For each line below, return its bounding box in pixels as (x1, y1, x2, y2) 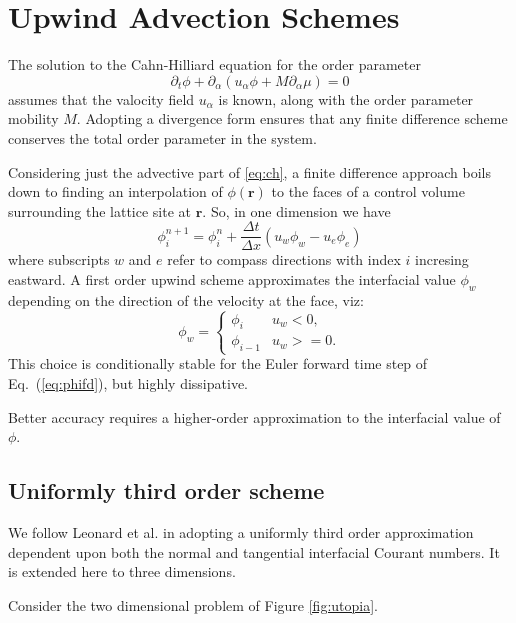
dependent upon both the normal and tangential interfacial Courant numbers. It (8, 541, 500, 562)
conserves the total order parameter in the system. (8, 127, 317, 148)
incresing (415, 249, 469, 270)
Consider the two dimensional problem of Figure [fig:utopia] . (8, 594, 378, 615)
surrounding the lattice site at (8, 200, 192, 221)
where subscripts (8, 249, 110, 270)
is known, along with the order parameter (218, 88, 474, 109)
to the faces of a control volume (271, 181, 465, 202)
